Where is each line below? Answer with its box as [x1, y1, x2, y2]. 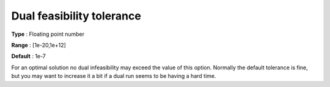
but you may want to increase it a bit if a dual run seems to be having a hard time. [11, 72, 216, 80]
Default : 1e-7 [11, 52, 46, 60]
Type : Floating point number [11, 30, 85, 38]
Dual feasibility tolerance [11, 9, 142, 23]
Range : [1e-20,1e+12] [11, 41, 67, 49]
